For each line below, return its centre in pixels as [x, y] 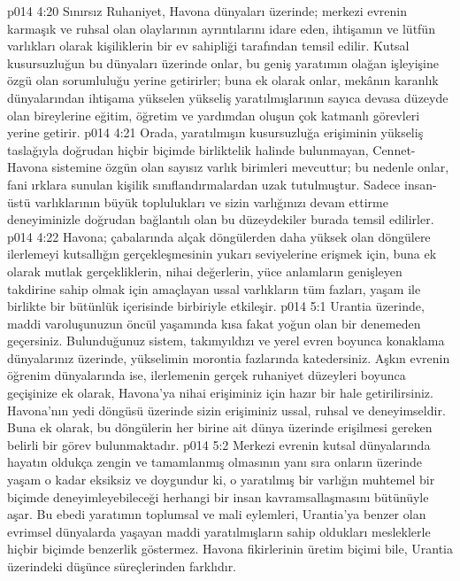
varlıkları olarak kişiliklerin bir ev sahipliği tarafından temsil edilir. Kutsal [208, 46]
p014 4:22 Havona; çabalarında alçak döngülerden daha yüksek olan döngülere [219, 236]
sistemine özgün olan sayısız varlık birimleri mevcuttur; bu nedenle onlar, [250, 167]
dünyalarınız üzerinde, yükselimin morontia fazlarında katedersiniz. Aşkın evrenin [229, 357]
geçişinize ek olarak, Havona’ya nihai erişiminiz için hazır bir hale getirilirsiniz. [220, 393]
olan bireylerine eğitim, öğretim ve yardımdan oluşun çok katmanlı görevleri [214, 115]
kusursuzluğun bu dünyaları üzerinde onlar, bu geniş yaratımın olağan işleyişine [223, 62]
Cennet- [394, 149]
